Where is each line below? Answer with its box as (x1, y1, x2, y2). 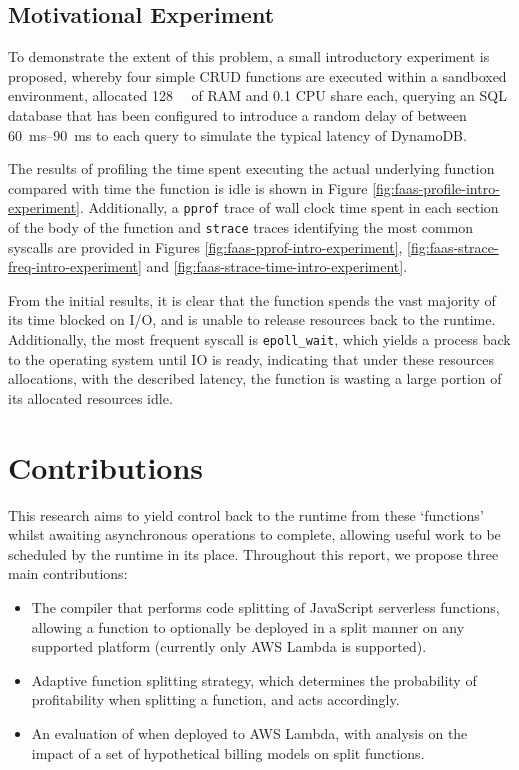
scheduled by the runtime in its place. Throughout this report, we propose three (8, 543, 499, 564)
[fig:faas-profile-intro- (372, 177, 500, 198)
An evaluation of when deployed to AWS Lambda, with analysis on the (31, 722, 468, 743)
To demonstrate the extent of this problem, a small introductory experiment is (8, 46, 490, 67)
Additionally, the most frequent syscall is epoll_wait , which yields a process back (8, 329, 511, 350)
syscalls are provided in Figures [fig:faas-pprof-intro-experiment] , (8, 236, 403, 257)
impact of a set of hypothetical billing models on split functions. (31, 742, 425, 763)
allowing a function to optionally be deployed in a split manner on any (31, 616, 465, 637)
